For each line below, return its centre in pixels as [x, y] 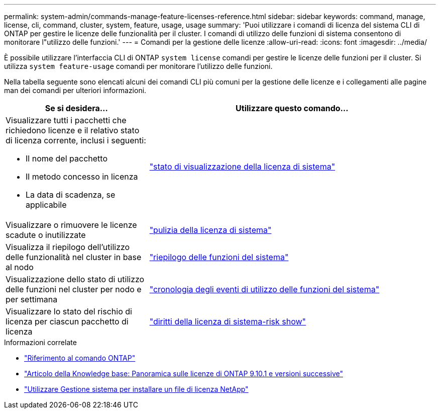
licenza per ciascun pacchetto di [67, 321]
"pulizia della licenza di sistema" [210, 230]
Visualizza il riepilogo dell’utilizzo [68, 247]
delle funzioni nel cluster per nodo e [74, 289]
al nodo [20, 267]
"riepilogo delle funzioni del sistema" [219, 257]
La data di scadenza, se [71, 195]
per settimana [32, 299]
